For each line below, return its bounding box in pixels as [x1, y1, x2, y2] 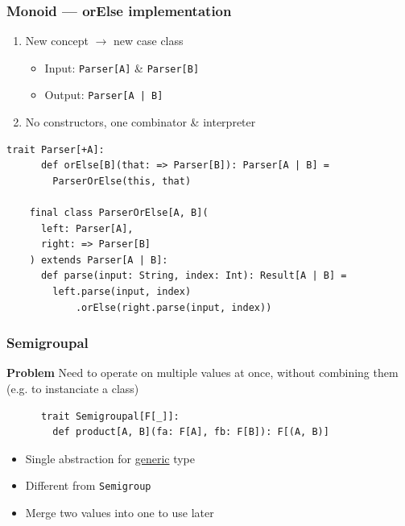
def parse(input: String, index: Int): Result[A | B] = [40, 270, 347, 282]
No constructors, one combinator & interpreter [25, 114, 256, 130]
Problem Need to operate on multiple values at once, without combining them [6, 364, 399, 381]
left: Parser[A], [40, 222, 134, 234]
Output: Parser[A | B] [44, 86, 163, 103]
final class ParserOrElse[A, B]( [29, 207, 209, 219]
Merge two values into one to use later [25, 504, 214, 521]
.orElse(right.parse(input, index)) [75, 301, 272, 313]
